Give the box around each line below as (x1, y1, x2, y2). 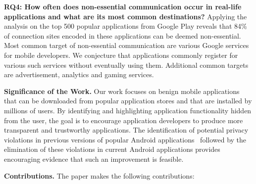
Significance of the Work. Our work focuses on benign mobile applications (4, 86, 240, 96)
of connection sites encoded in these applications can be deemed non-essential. (4, 30, 241, 41)
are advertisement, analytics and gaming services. (4, 69, 154, 80)
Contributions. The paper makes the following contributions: (4, 170, 195, 181)
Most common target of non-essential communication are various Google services (4, 40, 249, 50)
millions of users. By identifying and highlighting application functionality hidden (4, 105, 252, 115)
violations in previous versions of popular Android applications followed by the (4, 134, 247, 144)
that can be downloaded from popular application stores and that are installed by (4, 95, 252, 106)
